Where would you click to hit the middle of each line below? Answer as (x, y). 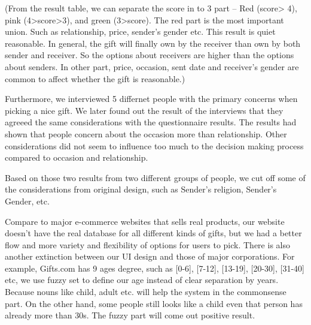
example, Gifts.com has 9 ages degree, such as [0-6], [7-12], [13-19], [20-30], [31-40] (155, 268)
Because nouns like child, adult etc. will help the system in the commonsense (146, 292)
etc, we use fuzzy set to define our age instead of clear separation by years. (142, 280)
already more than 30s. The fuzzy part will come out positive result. (130, 315)
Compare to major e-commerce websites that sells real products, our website (145, 221)
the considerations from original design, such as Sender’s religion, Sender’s (141, 189)
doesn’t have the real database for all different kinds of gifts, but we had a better (153, 233)
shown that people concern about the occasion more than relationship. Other (146, 133)
